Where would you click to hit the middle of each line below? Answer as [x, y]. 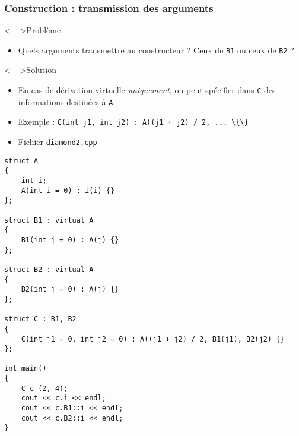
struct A [21, 161]
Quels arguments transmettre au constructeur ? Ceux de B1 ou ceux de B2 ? [156, 50]
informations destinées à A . [67, 101]
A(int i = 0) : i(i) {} [68, 190]
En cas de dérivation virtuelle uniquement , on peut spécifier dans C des [147, 90]
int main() [26, 369]
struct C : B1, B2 [40, 319]
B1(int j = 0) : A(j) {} [70, 240]
